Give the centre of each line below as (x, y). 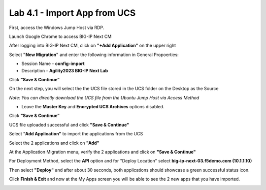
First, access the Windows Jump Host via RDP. (57, 28)
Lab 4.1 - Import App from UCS (72, 13)
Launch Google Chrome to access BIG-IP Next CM (60, 36)
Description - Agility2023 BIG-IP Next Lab (65, 70)
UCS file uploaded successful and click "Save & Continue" (69, 125)
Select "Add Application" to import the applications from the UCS (76, 134)
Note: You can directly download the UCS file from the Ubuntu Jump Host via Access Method (104, 97)
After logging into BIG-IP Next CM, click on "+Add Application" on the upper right (93, 46)
